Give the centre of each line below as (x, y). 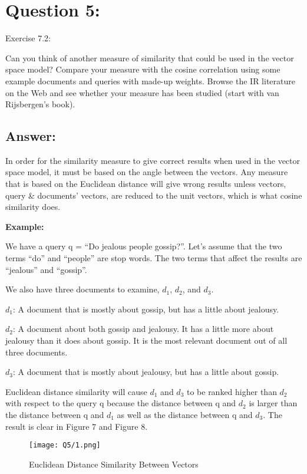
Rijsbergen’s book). (40, 104)
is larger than (273, 403)
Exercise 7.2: (28, 38)
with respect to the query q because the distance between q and (121, 403)
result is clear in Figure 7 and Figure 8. (77, 426)
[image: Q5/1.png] (65, 445)
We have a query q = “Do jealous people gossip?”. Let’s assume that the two (144, 246)
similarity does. (33, 207)
